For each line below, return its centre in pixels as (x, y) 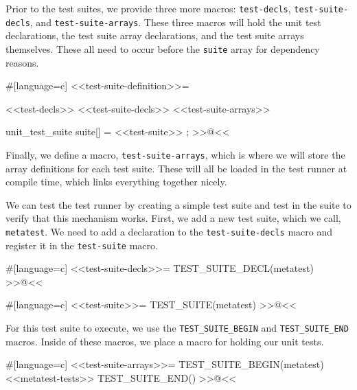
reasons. (22, 62)
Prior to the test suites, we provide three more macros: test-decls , (148, 8)
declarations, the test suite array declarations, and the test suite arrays (155, 35)
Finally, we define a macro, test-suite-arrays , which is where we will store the (175, 154)
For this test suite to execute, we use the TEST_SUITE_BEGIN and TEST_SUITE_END (177, 328)
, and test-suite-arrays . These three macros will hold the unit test (175, 22)
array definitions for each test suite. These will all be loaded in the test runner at (176, 168)
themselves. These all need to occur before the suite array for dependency (163, 48)
